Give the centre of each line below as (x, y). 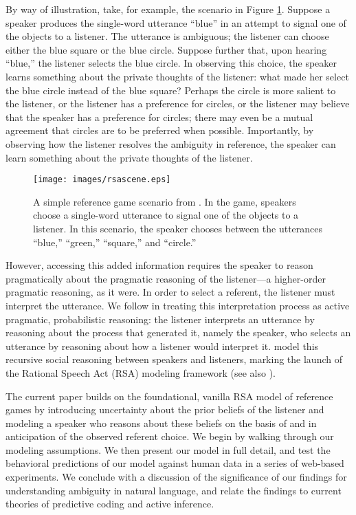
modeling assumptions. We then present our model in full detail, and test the (168, 449)
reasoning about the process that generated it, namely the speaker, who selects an (178, 332)
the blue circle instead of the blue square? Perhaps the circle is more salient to (171, 90)
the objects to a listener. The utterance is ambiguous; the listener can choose (167, 36)
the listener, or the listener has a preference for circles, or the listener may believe (178, 103)
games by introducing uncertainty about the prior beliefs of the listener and (165, 409)
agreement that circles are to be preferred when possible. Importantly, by (160, 130)
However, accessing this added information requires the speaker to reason (159, 265)
